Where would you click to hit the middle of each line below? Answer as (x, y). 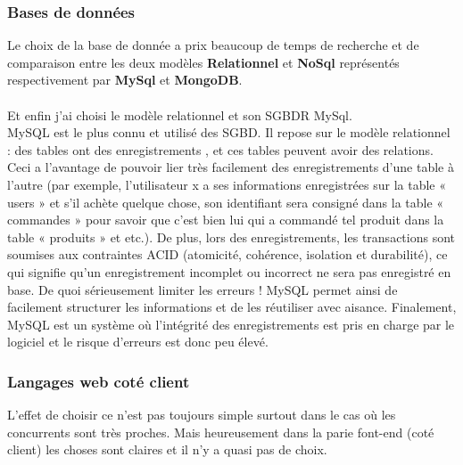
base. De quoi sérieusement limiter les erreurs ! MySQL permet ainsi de (203, 289)
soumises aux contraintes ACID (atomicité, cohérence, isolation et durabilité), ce (227, 254)
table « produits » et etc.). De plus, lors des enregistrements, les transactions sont (231, 237)
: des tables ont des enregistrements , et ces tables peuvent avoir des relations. (220, 149)
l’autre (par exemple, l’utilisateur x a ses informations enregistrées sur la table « (227, 184)
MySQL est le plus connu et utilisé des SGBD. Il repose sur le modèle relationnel (229, 132)
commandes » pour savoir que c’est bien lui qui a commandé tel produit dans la (226, 220)
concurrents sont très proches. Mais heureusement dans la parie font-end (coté (221, 432)
